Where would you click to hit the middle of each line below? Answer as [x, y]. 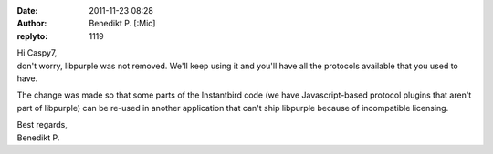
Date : [27, 10]
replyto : [32, 36]
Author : [32, 24]
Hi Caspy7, [37, 53]
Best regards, [42, 125]
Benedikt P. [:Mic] [122, 24]
